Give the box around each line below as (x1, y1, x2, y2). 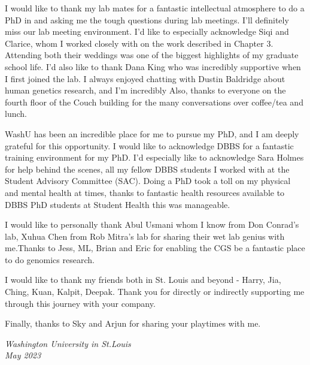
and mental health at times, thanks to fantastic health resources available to (5, 186, 285, 198)
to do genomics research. (5, 253, 95, 266)
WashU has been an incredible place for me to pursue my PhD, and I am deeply (5, 127, 299, 140)
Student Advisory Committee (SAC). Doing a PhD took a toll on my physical (5, 174, 291, 187)
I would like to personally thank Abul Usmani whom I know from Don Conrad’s (5, 218, 299, 231)
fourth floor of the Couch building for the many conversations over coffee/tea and (5, 95, 303, 108)
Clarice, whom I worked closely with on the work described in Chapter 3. (5, 37, 273, 49)
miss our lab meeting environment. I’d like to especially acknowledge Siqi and (5, 25, 289, 38)
